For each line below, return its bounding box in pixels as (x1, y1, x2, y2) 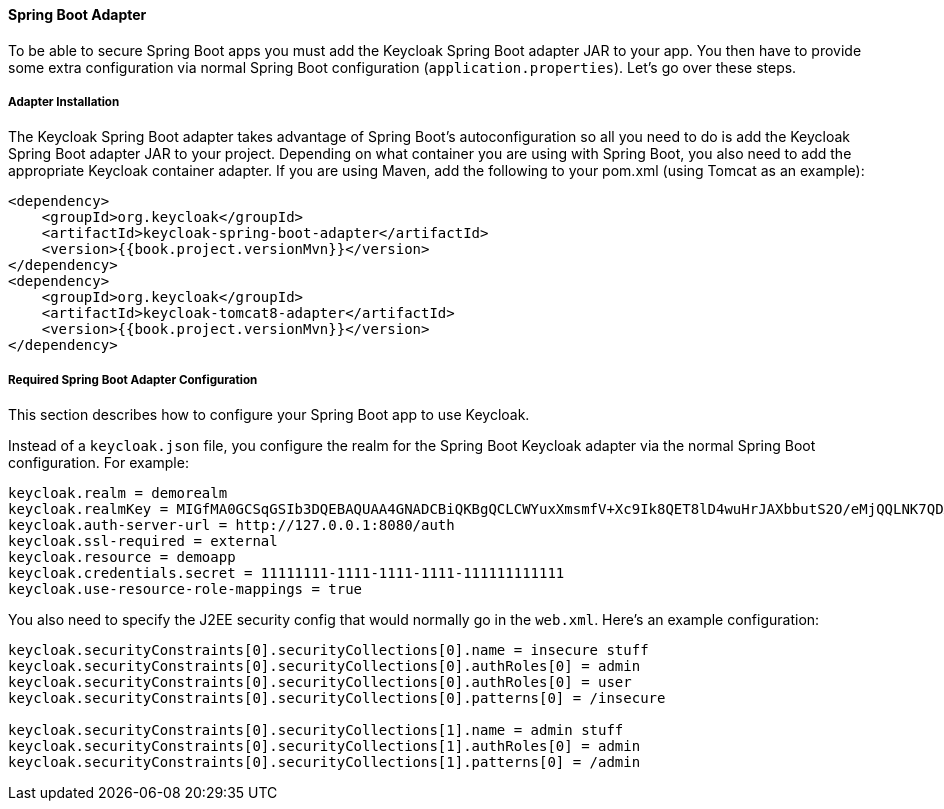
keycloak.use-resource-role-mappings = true (8, 581, 363, 598)
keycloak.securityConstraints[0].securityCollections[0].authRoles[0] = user (8, 674, 632, 691)
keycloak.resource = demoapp (8, 549, 236, 566)
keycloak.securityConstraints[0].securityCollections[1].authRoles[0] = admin (8, 738, 641, 755)
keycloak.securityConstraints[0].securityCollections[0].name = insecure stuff (8, 642, 649, 659)
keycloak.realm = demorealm (8, 485, 228, 502)
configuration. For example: (8, 454, 189, 472)
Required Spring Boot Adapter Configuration (8, 372, 258, 387)
